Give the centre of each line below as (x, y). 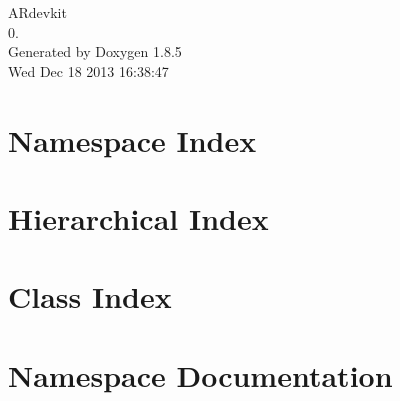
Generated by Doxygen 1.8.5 (95, 51)
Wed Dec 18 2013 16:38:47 (88, 70)
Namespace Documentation (200, 374)
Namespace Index (132, 139)
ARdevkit (37, 12)
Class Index (90, 296)
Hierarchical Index (138, 217)
